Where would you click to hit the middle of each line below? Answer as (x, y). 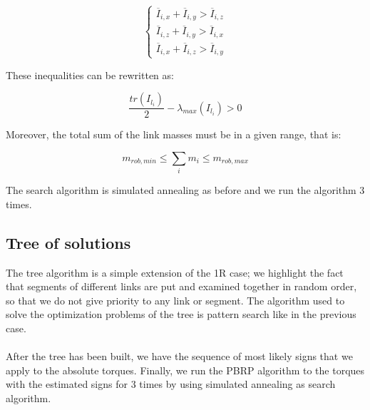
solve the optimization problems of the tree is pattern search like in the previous (181, 314)
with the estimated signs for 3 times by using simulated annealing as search (171, 384)
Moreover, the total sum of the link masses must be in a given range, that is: (174, 134)
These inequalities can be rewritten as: (90, 75)
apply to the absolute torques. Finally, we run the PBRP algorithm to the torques (185, 370)
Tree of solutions (68, 242)
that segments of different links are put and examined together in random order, (181, 286)
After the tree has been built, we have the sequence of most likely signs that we (179, 356)
